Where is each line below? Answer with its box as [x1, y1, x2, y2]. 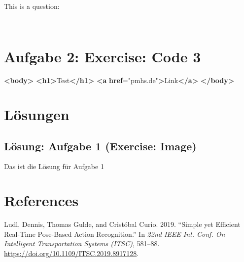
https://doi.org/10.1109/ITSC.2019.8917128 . [4, 248, 139, 258]
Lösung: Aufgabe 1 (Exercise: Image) [4, 138, 197, 153]
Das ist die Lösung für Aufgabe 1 [4, 161, 104, 172]
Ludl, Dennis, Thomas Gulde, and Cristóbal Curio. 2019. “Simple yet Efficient [4, 219, 241, 229]
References [4, 190, 79, 211]
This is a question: [4, 1, 60, 11]
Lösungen [4, 104, 70, 125]
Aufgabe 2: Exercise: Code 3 [4, 46, 201, 67]
